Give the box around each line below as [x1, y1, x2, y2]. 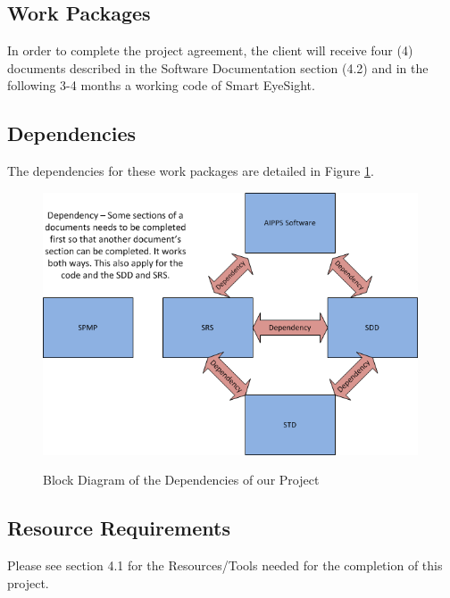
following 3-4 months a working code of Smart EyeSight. [7, 76, 315, 95]
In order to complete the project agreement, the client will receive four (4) [7, 41, 413, 60]
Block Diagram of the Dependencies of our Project [43, 470, 320, 489]
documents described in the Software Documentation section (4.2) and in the [7, 58, 429, 77]
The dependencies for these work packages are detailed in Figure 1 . [7, 162, 374, 180]
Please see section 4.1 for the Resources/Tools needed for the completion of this [7, 556, 443, 575]
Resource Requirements [7, 514, 230, 542]
